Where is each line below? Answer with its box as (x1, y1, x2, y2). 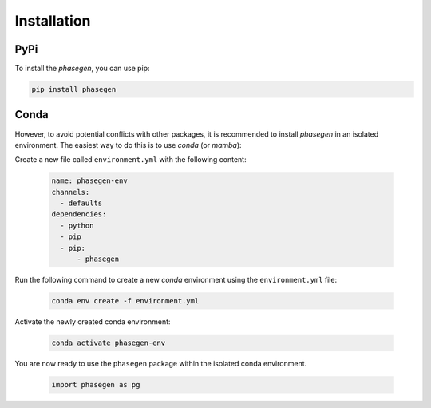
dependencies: (51, 210, 107, 219)
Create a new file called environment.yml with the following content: (14, 155, 247, 164)
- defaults (60, 199, 103, 208)
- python (60, 220, 94, 230)
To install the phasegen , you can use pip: (14, 64, 151, 73)
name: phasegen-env (51, 176, 128, 185)
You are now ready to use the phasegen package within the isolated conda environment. (14, 358, 307, 368)
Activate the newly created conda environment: (14, 317, 171, 327)
